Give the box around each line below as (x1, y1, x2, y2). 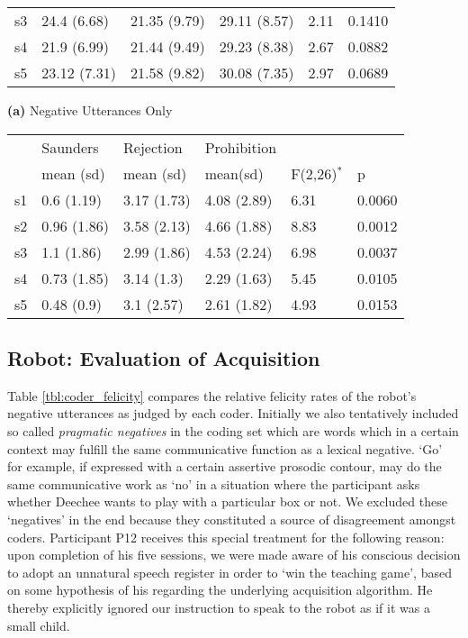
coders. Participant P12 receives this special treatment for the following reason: (7, 527, 445, 546)
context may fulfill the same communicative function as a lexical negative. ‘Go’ (7, 439, 443, 458)
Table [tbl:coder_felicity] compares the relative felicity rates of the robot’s (7, 386, 417, 405)
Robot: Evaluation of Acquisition (7, 343, 320, 371)
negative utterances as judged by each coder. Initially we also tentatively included (7, 404, 459, 423)
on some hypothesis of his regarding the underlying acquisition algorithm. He (7, 580, 433, 599)
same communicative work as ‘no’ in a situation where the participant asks (7, 474, 420, 493)
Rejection (123, 136, 183, 158)
